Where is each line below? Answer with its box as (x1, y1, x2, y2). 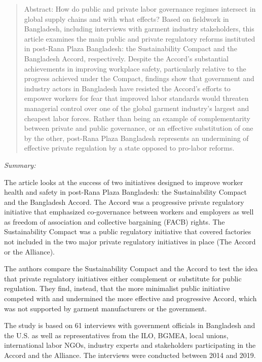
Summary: (4, 159, 36, 170)
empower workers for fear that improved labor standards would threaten (24, 93, 249, 103)
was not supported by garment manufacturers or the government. (4, 303, 207, 313)
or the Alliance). (4, 246, 55, 257)
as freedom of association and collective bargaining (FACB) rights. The (4, 216, 225, 227)
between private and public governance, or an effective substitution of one (24, 123, 253, 133)
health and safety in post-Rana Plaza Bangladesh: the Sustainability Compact (4, 187, 247, 197)
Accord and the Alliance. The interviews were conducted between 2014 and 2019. (4, 350, 256, 360)
